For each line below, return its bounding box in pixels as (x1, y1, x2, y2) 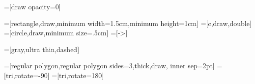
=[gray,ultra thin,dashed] (4, 44, 80, 54)
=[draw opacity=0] (4, 1, 61, 11)
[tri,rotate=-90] (4, 70, 50, 80)
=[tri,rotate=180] (52, 70, 104, 80)
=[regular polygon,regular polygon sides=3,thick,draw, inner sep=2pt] (4, 60, 215, 71)
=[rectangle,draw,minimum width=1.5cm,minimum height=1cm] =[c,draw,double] (4, 18, 252, 28)
